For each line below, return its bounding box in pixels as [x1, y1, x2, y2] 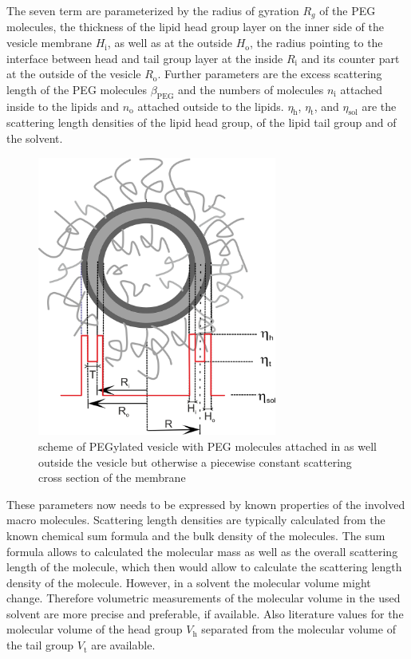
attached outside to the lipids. [137, 97, 284, 114]
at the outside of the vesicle [6, 65, 141, 82]
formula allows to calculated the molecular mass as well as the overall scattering [6, 543, 398, 559]
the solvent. [6, 130, 63, 147]
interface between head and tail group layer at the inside [6, 49, 283, 66]
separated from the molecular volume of [201, 621, 396, 637]
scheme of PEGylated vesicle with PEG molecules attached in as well [38, 437, 377, 454]
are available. [91, 637, 156, 653]
